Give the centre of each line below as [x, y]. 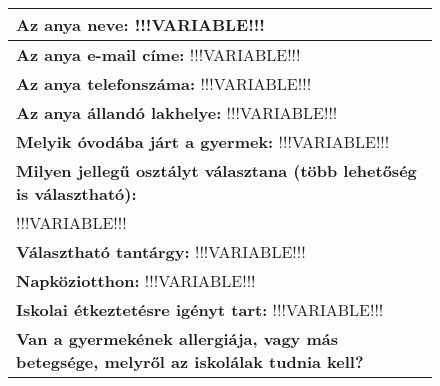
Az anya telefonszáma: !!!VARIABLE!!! [164, 83]
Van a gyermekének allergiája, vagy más [177, 338]
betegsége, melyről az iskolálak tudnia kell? [190, 361]
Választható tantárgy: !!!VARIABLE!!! [161, 251]
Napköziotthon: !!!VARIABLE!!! [136, 280]
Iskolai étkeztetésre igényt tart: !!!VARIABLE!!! [200, 309]
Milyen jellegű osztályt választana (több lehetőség [216, 170]
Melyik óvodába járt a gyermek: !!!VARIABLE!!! [203, 141]
